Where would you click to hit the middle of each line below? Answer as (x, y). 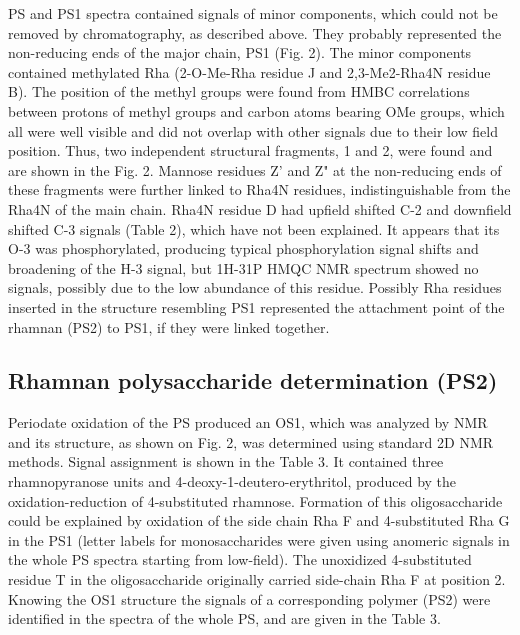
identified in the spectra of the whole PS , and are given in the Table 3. (224, 618)
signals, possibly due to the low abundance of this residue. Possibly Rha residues (255, 287)
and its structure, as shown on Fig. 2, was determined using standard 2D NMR (251, 441)
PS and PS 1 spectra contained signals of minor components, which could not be (253, 13)
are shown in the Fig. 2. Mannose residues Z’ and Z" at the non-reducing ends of (255, 169)
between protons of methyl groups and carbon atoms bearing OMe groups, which (256, 110)
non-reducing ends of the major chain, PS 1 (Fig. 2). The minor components (240, 52)
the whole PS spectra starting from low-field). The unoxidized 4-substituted (240, 559)
